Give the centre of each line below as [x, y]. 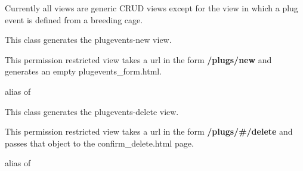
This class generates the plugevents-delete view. [92, 111]
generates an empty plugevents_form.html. [84, 71]
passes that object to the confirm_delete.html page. [99, 143]
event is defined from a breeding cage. [74, 19]
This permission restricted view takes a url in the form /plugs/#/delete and [149, 131]
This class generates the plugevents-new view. [88, 40]
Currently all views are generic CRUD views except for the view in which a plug [151, 8]
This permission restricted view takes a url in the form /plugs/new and [138, 59]
